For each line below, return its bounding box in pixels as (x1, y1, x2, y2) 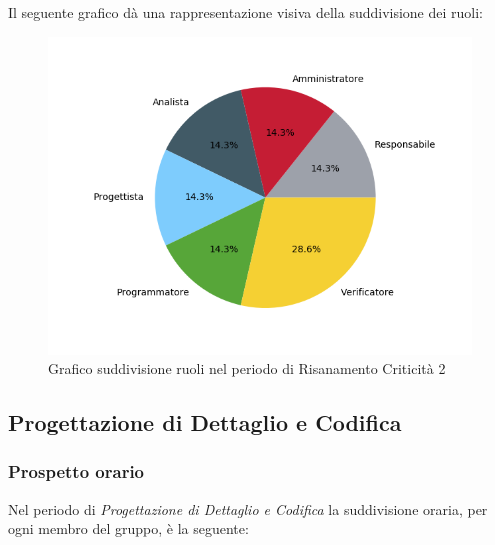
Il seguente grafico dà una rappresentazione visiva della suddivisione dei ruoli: (8, 2, 484, 22)
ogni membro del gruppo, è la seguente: (8, 518, 249, 539)
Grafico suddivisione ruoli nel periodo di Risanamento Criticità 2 (48, 358, 446, 379)
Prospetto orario (8, 459, 145, 484)
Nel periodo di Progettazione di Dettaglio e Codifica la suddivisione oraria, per (8, 498, 488, 519)
